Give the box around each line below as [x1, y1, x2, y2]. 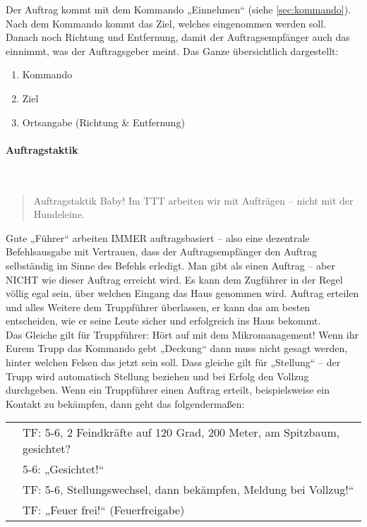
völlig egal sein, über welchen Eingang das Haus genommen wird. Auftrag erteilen [6, 286, 359, 301]
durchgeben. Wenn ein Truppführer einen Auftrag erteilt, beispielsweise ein [6, 382, 330, 397]
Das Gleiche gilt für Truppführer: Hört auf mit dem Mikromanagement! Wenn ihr [6, 327, 359, 341]
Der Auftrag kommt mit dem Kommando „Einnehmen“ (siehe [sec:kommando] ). [6, 2, 351, 16]
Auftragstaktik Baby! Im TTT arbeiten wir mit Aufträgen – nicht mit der [33, 193, 354, 207]
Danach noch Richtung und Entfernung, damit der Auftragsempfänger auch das [6, 30, 350, 44]
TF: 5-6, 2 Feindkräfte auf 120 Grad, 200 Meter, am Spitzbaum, [23, 424, 340, 441]
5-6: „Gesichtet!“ [23, 461, 104, 478]
